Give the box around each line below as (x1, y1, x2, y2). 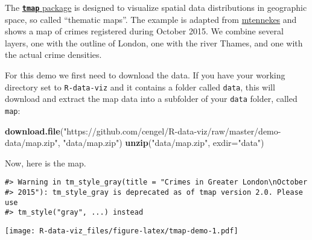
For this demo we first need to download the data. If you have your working (5, 69, 285, 81)
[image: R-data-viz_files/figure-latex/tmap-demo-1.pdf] (5, 227, 238, 235)
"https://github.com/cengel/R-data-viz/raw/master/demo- (63, 124, 281, 137)
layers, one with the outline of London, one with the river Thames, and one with (5, 36, 303, 49)
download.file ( (5, 124, 64, 137)
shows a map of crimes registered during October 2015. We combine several (5, 25, 284, 37)
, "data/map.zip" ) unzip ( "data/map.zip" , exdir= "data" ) (57, 136, 264, 149)
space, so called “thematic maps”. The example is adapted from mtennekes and (5, 13, 297, 25)
